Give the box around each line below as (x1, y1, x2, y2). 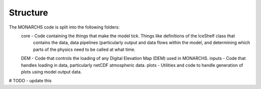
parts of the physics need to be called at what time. (33, 46, 135, 52)
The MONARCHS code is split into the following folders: (9, 24, 120, 30)
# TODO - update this (9, 78, 52, 84)
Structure (9, 7, 48, 18)
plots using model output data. (21, 69, 82, 74)
